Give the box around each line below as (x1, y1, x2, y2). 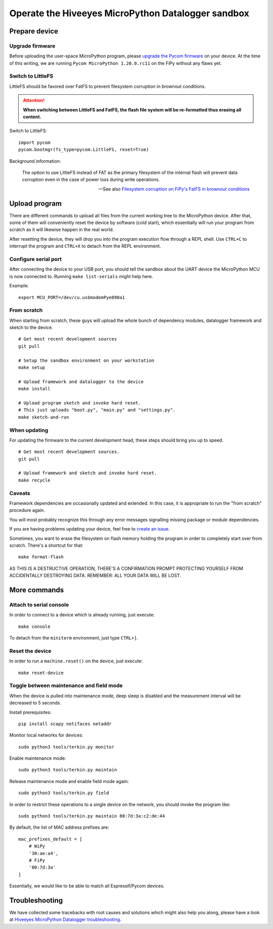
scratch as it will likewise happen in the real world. (9, 227, 114, 233)
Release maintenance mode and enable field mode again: (9, 778, 129, 784)
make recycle (18, 477, 51, 483)
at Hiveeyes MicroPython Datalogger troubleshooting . (9, 916, 121, 922)
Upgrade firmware (9, 42, 56, 49)
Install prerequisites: (9, 709, 52, 715)
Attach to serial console (9, 601, 69, 608)
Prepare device (9, 27, 58, 35)
